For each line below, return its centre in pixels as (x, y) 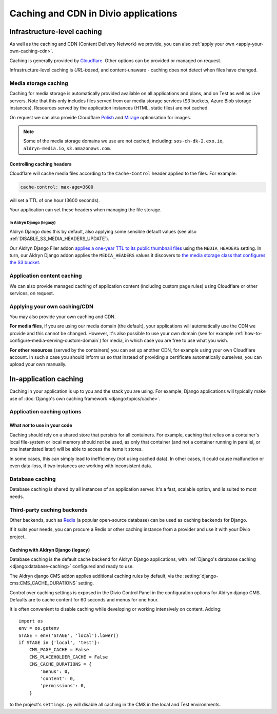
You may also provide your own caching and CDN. (63, 317)
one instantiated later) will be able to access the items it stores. (76, 449)
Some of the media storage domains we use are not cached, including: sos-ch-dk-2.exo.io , (124, 141)
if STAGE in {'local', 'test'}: (59, 642)
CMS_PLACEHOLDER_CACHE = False (68, 657)
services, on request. (32, 293)
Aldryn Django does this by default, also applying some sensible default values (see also (103, 231)
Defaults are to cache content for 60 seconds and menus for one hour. (84, 600)
